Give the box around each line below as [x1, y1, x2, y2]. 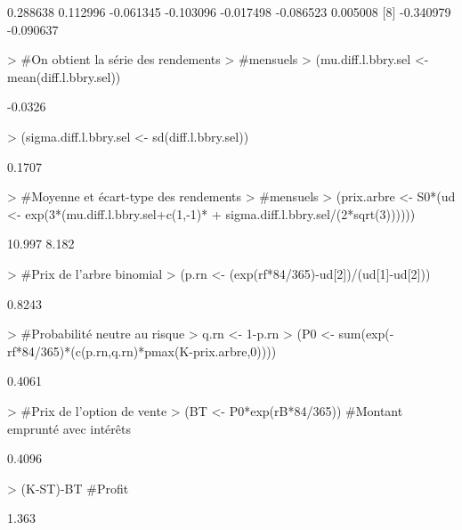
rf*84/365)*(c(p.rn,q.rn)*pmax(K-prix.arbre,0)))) [7, 341, 277, 360]
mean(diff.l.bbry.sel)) [7, 67, 121, 86]
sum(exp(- [338, 324, 394, 343]
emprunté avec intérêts [7, 419, 131, 437]
